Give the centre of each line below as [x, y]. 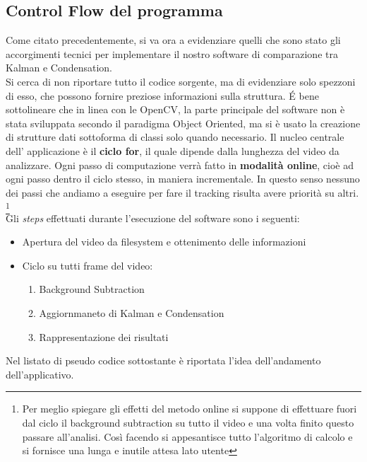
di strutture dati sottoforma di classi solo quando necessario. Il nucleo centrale [175, 137]
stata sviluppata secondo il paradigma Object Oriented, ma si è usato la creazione [183, 123]
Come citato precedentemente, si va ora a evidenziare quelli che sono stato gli [173, 40]
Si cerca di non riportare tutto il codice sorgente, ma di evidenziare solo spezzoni [181, 81]
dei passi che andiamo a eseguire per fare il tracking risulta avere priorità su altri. [182, 192]
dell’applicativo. [40, 374]
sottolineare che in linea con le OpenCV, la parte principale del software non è [175, 109]
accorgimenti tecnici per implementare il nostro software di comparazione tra [172, 53]
